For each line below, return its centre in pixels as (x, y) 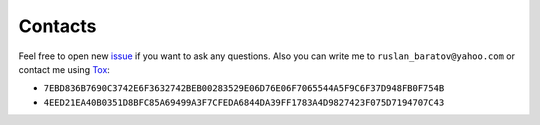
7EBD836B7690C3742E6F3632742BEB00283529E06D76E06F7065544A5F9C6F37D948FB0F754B (244, 88)
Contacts (57, 26)
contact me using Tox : (64, 69)
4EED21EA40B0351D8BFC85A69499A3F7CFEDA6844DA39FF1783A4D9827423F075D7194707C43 (244, 102)
